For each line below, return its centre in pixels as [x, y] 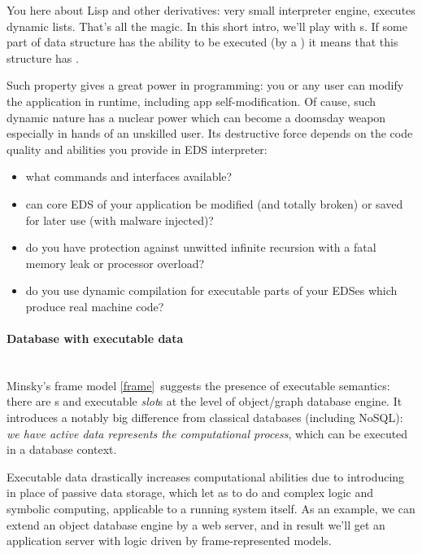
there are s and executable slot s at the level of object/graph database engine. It [204, 401]
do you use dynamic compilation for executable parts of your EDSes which [211, 290]
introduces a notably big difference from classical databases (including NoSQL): [205, 418]
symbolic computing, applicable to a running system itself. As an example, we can [211, 509]
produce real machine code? [95, 306]
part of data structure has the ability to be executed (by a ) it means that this [202, 42]
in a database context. [62, 449]
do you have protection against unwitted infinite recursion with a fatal [201, 247]
